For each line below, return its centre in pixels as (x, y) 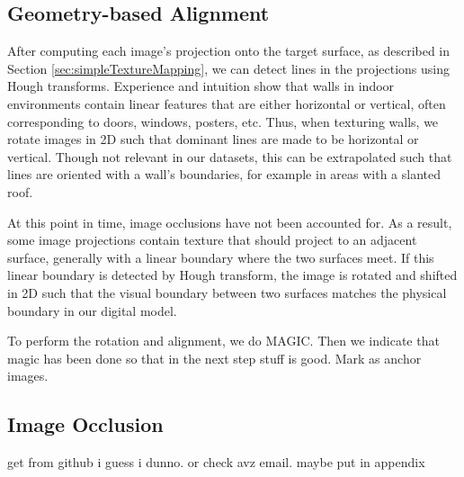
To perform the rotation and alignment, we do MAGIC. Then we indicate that (223, 341)
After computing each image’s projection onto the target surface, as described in (229, 51)
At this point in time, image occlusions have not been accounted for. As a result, (230, 222)
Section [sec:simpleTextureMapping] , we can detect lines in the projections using (229, 68)
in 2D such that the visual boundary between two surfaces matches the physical (227, 292)
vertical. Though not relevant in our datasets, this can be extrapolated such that (230, 156)
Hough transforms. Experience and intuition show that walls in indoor (201, 86)
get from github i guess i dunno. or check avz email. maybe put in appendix (216, 462)
